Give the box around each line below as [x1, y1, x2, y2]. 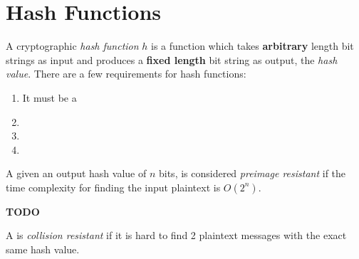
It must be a [22, 90, 77, 105]
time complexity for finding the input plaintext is [6, 179, 221, 194]
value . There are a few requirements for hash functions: [6, 66, 246, 81]
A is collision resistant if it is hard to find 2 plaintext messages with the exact [6, 228, 347, 243]
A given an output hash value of [6, 166, 147, 181]
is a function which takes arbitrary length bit [151, 38, 354, 53]
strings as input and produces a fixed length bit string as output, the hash [6, 52, 338, 67]
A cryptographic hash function [6, 38, 139, 53]
